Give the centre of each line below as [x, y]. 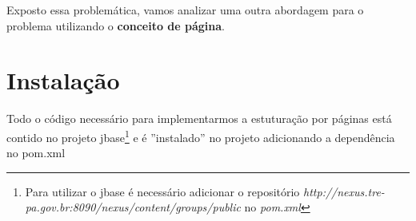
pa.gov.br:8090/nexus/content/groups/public [133, 207]
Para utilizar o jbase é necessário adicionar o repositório [162, 191]
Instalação [63, 80]
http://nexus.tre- [344, 191]
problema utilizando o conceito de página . [116, 25]
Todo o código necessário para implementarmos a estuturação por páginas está [199, 118]
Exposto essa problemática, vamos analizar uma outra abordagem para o [185, 10]
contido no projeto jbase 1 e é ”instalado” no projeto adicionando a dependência [201, 136]
